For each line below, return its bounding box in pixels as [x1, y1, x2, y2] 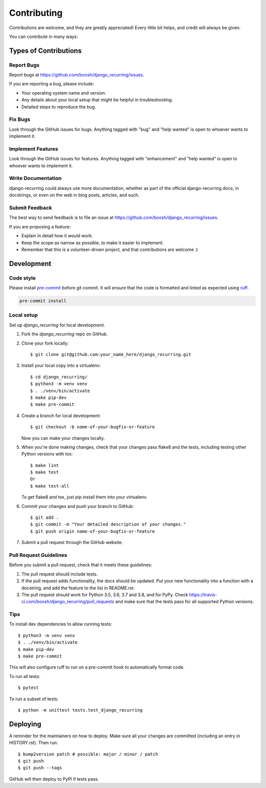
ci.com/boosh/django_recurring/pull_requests [21, 599, 114, 605]
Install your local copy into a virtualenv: [21, 362, 101, 368]
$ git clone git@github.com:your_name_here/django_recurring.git [30, 352, 192, 357]
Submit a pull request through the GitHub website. [21, 539, 123, 545]
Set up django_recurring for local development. [9, 322, 105, 328]
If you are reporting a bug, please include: [9, 81, 95, 87]
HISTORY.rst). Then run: [9, 740, 58, 746]
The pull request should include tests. [21, 571, 98, 577]
